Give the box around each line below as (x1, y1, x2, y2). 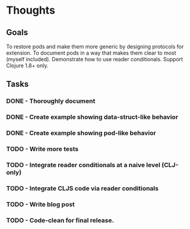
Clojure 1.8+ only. (6, 62, 49, 69)
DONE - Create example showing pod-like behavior (6, 129, 156, 137)
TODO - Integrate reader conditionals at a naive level (6, 161, 160, 169)
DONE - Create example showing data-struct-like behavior (6, 113, 179, 121)
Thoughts (6, 4, 55, 17)
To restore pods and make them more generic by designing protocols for (6, 43, 184, 50)
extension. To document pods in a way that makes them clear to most (6, 49, 176, 57)
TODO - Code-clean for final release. (6, 216, 115, 224)
